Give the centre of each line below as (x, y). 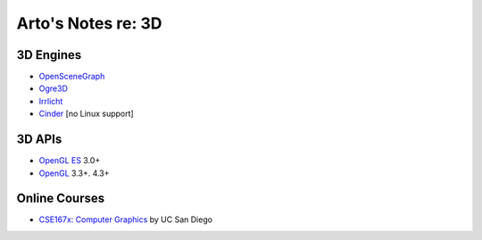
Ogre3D (54, 88)
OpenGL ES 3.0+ (70, 161)
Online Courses (61, 199)
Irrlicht (51, 101)
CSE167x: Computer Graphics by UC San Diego (126, 219)
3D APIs (39, 140)
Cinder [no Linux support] (86, 114)
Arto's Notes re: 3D (89, 23)
